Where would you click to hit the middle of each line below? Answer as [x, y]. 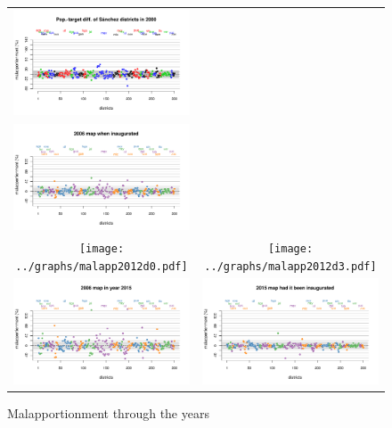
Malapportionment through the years [108, 413]
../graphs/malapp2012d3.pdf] [290, 266]
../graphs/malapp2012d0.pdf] [102, 266]
